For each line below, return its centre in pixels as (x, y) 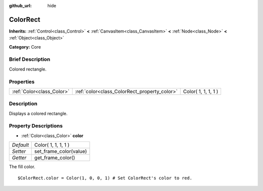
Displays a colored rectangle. (38, 113)
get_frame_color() (55, 158)
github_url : (20, 6)
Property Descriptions (36, 126)
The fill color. (22, 167)
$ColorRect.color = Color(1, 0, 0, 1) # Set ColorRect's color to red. (105, 178)
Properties (22, 82)
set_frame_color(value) (61, 152)
